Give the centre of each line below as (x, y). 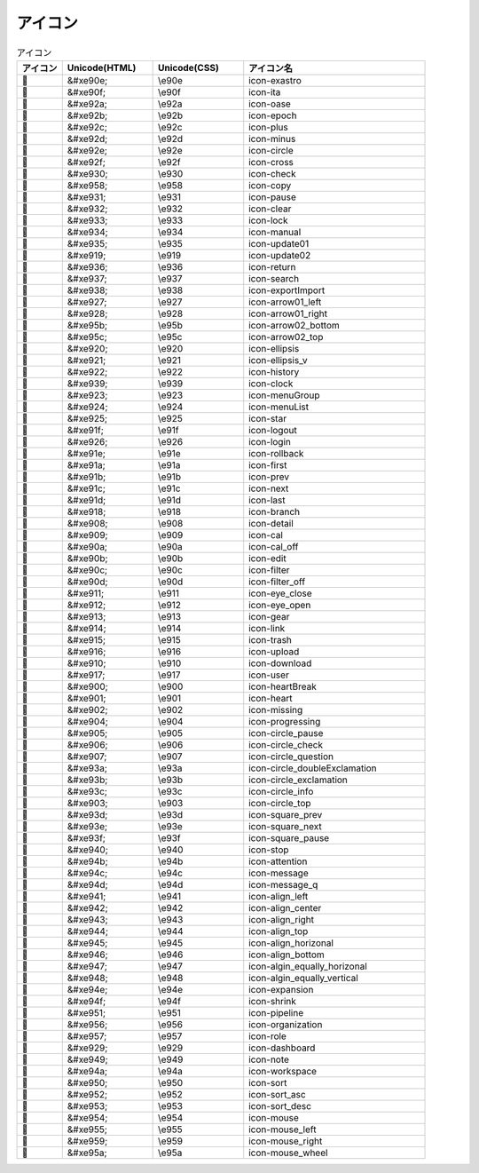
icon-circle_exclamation (298, 780)
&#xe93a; (87, 768)
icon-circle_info (281, 791)
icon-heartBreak (283, 686)
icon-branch (275, 511)
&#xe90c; (87, 570)
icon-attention (278, 861)
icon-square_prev (286, 814)
